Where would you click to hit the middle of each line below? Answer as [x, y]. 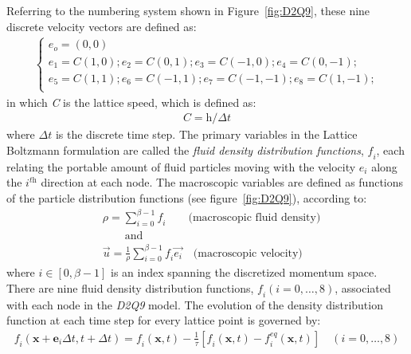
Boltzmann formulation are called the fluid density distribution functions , [185, 150]
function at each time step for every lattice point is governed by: [164, 320]
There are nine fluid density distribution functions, [130, 287]
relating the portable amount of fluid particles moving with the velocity [181, 166]
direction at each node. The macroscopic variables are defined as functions [222, 182]
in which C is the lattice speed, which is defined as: [131, 102]
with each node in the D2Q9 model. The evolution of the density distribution [195, 304]
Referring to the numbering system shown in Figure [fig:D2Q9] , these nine [188, 10]
